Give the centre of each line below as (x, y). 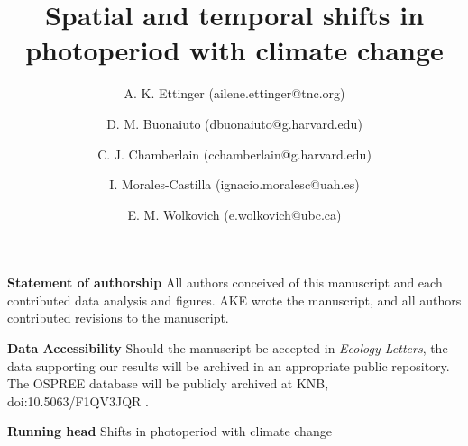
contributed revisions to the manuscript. (118, 318)
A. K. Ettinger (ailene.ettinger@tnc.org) (234, 93)
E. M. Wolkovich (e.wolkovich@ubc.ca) (234, 214)
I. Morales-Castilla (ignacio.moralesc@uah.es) (234, 184)
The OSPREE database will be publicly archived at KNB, (168, 383)
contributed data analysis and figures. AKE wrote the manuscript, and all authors (234, 300)
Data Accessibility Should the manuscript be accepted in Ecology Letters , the (228, 348)
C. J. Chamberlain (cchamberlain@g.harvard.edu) (234, 154)
